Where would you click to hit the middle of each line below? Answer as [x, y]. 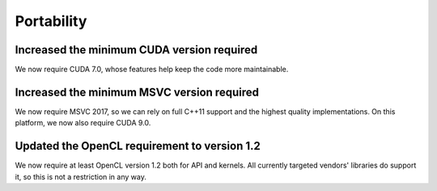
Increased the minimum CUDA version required [136, 50]
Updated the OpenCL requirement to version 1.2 [138, 146]
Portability [51, 21]
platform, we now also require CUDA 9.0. [83, 123]
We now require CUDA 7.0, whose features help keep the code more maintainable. [152, 70]
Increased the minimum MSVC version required [137, 92]
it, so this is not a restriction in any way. [81, 176]
